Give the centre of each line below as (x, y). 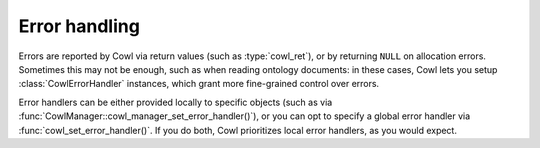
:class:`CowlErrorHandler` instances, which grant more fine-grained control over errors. (199, 84)
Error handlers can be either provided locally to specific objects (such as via (175, 102)
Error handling (79, 26)
